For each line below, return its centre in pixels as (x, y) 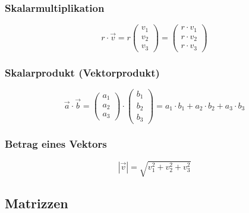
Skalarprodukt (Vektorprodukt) (82, 72)
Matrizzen (37, 203)
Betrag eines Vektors (56, 144)
